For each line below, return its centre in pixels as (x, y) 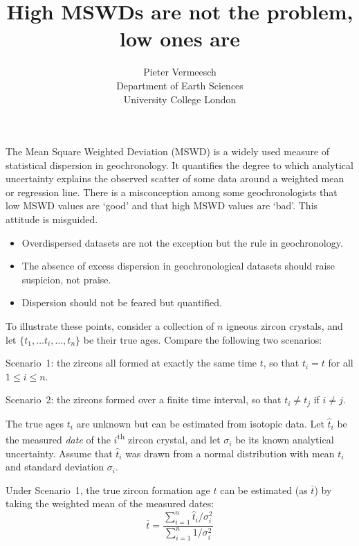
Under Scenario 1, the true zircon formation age (108, 490)
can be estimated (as (264, 490)
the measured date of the (58, 440)
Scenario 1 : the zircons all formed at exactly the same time (131, 363)
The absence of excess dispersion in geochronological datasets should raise (178, 266)
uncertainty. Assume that (59, 453)
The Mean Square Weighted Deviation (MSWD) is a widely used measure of (168, 151)
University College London (180, 99)
